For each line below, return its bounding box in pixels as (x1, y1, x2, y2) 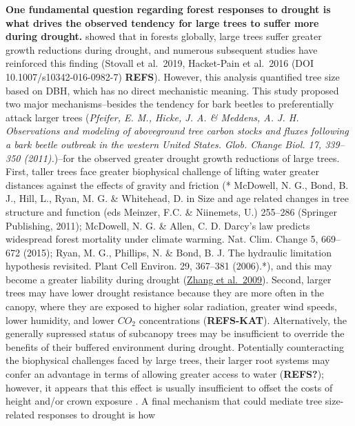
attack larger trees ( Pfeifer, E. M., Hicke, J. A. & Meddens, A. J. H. (6, 110, 299, 124)
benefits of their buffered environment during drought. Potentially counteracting (6, 339, 344, 354)
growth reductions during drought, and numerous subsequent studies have (6, 42, 318, 57)
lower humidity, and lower (6, 312, 114, 327)
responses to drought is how (37, 407, 156, 421)
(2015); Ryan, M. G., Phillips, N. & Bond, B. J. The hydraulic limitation (23, 245, 332, 259)
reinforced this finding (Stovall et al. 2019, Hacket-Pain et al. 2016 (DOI (6, 56, 314, 70)
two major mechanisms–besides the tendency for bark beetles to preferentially (6, 97, 334, 111)
